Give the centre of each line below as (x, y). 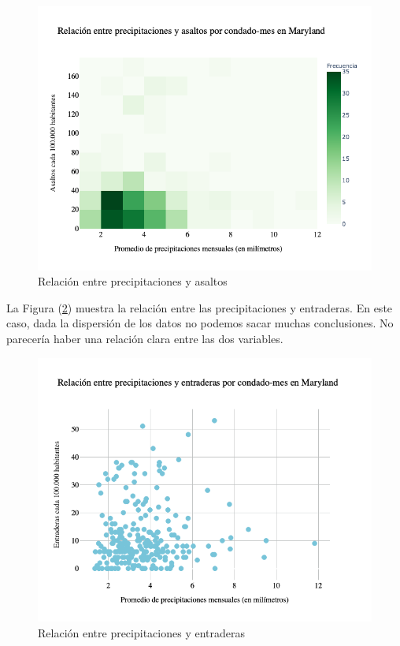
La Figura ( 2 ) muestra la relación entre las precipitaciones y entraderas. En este (200, 307)
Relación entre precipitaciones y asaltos (133, 281)
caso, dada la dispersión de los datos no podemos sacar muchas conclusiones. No (200, 323)
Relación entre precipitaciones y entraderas (141, 632)
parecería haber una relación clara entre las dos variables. (145, 339)
